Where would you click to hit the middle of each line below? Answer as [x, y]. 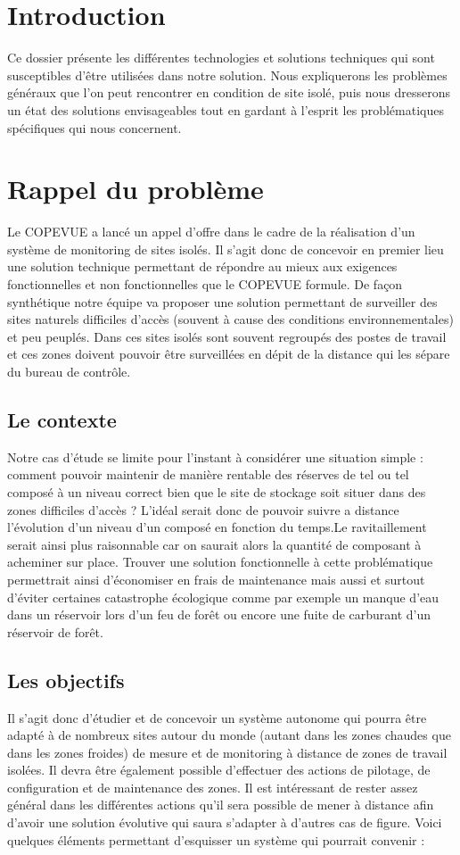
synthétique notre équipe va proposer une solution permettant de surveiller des [222, 301]
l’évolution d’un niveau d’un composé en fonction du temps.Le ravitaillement [217, 527]
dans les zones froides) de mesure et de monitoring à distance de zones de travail [227, 752]
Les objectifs [66, 680]
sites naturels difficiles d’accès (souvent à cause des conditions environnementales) [230, 319]
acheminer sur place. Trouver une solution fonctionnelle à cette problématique [220, 562]
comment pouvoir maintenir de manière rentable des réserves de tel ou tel [208, 474]
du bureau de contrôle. [69, 371]
